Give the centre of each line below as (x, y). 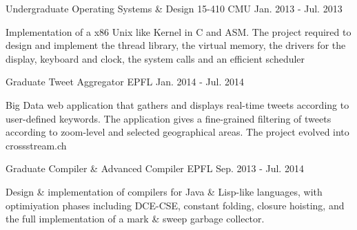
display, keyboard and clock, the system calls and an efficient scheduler (155, 58)
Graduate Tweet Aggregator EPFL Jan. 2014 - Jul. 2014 (125, 82)
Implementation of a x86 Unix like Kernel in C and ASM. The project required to (178, 31)
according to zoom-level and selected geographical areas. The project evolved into (177, 132)
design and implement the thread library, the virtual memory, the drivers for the (176, 45)
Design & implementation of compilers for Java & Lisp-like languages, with (164, 191)
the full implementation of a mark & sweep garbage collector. (135, 219)
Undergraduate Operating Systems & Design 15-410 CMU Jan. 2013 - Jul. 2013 (174, 8)
